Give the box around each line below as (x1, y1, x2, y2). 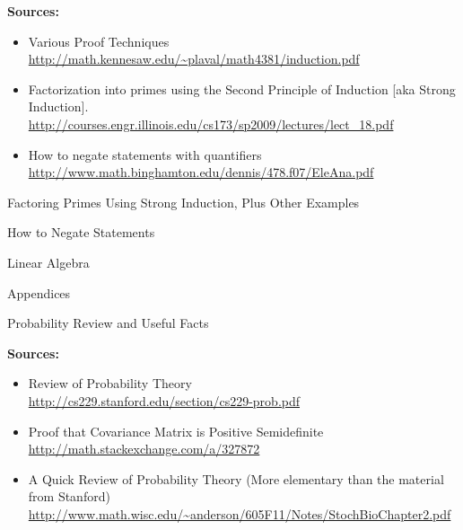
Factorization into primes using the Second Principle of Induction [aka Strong (28, 79, 456, 98)
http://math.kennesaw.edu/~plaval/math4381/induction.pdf (28, 49, 360, 68)
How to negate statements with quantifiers (28, 145, 262, 163)
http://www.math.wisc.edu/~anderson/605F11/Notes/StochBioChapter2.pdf (28, 504, 451, 523)
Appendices (7, 283, 71, 302)
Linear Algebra (7, 252, 90, 271)
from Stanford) (28, 487, 110, 506)
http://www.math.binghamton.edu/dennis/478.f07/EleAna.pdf (28, 163, 374, 181)
